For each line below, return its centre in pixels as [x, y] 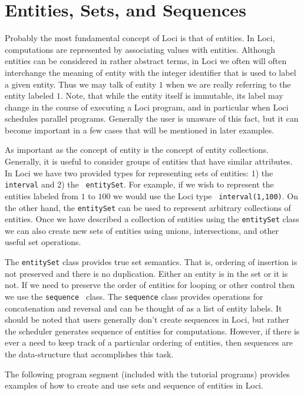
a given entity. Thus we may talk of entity [81, 84]
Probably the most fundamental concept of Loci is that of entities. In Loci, [140, 38]
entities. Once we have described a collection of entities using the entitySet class [152, 219]
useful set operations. [43, 242]
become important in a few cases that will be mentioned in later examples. [140, 130]
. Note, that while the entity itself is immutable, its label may [172, 96]
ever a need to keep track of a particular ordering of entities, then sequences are [149, 342]
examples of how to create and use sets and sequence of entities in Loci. [134, 385]
